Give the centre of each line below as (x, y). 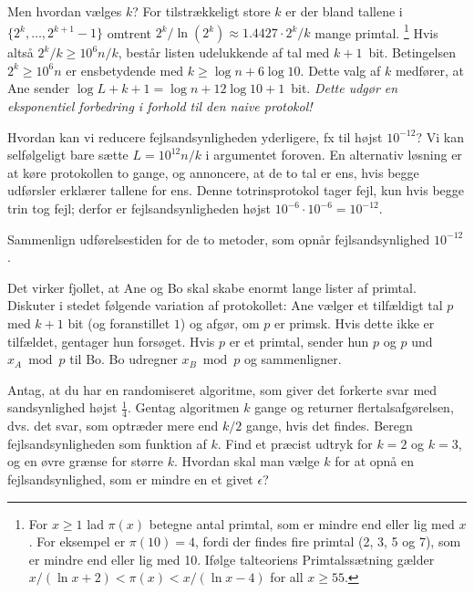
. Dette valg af (340, 70)
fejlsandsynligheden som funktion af (107, 443)
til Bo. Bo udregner (124, 359)
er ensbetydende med (125, 70)
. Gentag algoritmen (184, 407)
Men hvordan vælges (65, 11)
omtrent (129, 32)
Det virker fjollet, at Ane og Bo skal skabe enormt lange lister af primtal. (212, 287)
